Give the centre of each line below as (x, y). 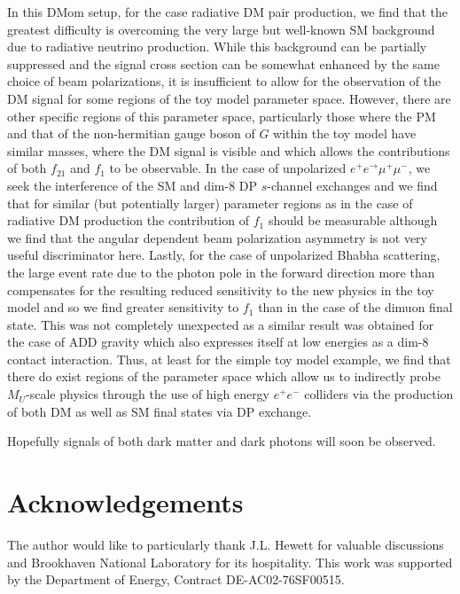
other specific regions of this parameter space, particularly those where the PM (222, 116)
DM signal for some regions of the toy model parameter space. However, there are (229, 98)
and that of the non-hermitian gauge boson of (131, 133)
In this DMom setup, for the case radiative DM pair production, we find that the (228, 12)
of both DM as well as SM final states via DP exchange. (160, 411)
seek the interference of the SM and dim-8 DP (133, 185)
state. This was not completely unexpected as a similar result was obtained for (221, 324)
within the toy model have (345, 133)
